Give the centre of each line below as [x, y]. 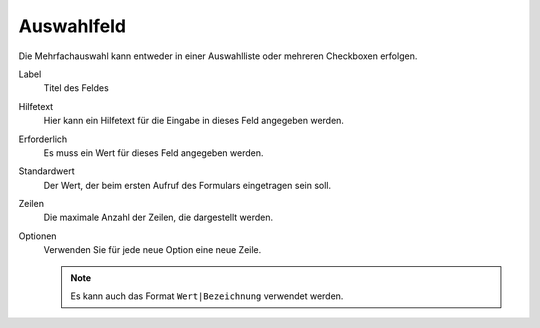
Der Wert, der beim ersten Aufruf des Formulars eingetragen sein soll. [187, 185]
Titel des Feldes [76, 88]
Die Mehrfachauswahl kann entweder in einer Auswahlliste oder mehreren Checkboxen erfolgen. [218, 56]
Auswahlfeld [72, 26]
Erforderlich [43, 139]
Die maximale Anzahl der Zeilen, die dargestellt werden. [158, 217]
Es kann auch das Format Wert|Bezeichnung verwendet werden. [207, 296]
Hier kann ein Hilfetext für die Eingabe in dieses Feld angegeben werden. [194, 121]
